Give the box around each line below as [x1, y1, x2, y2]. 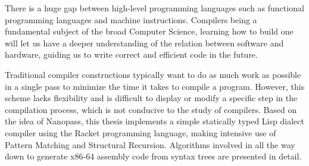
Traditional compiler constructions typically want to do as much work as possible [5, 68, 301, 80]
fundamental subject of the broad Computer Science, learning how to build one [5, 25, 294, 37]
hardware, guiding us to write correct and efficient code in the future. [5, 48, 258, 61]
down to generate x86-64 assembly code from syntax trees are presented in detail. [5, 150, 302, 162]
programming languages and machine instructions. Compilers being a [5, 13, 257, 26]
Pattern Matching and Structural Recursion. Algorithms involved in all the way [5, 138, 295, 151]
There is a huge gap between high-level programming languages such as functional [5, 2, 304, 14]
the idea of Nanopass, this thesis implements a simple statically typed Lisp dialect [5, 115, 304, 127]
